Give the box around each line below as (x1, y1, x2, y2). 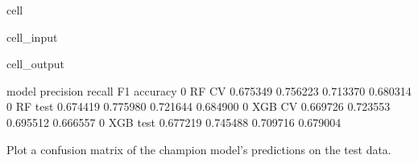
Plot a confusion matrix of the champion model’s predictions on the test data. (6, 141, 391, 157)
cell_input (6, 28, 58, 45)
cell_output (6, 55, 64, 72)
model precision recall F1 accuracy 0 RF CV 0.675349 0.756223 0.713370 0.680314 (6, 82, 412, 99)
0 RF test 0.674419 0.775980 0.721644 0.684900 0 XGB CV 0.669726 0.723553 (6, 98, 391, 115)
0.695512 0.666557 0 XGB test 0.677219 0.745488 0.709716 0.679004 (6, 113, 341, 130)
